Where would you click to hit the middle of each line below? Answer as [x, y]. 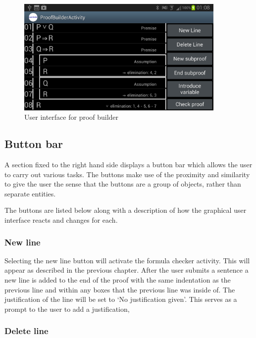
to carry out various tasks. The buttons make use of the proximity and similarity [127, 174]
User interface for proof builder [72, 117]
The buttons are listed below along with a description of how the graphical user [126, 210]
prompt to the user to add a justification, [67, 309]
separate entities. [30, 193]
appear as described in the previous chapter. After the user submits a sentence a [127, 270]
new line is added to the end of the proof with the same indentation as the [118, 280]
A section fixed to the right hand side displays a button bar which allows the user [128, 165]
